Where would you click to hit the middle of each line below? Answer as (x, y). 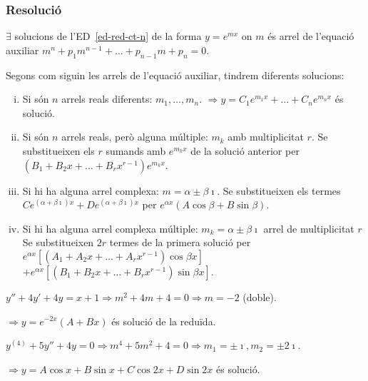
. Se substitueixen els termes (279, 190)
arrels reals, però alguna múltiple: (135, 137)
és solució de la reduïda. (164, 321)
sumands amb (136, 150)
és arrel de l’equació (311, 36)
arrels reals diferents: (107, 99)
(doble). (260, 296)
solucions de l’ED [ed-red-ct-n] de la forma (108, 36)
